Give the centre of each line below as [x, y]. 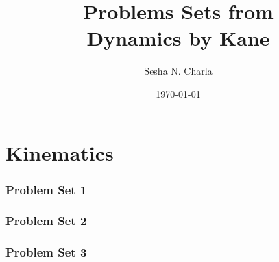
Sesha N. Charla [178, 71]
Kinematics [60, 152]
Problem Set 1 [46, 189]
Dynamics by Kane [178, 38]
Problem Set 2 [46, 221]
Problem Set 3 [46, 252]
